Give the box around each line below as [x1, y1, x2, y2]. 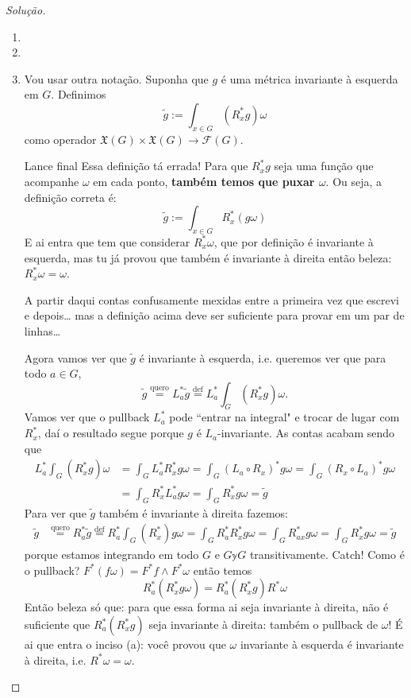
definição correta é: [24, 188, 117, 205]
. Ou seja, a [325, 173, 382, 189]
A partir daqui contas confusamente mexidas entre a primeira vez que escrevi [24, 291, 400, 308]
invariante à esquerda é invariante [240, 636, 404, 653]
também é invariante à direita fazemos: [98, 504, 288, 521]
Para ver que [24, 504, 86, 521]
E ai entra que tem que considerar [24, 233, 190, 250]
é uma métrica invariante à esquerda [221, 70, 398, 87]
